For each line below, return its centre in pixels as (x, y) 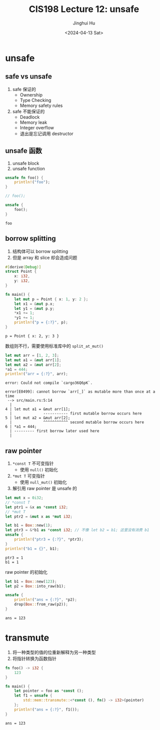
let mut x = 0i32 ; (24, 498)
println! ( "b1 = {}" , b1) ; (32, 549)
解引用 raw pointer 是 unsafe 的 (45, 489)
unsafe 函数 (24, 151)
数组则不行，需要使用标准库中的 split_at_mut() (54, 346)
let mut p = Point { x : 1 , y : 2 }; (51, 299)
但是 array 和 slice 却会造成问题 (45, 257)
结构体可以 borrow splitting (40, 251)
